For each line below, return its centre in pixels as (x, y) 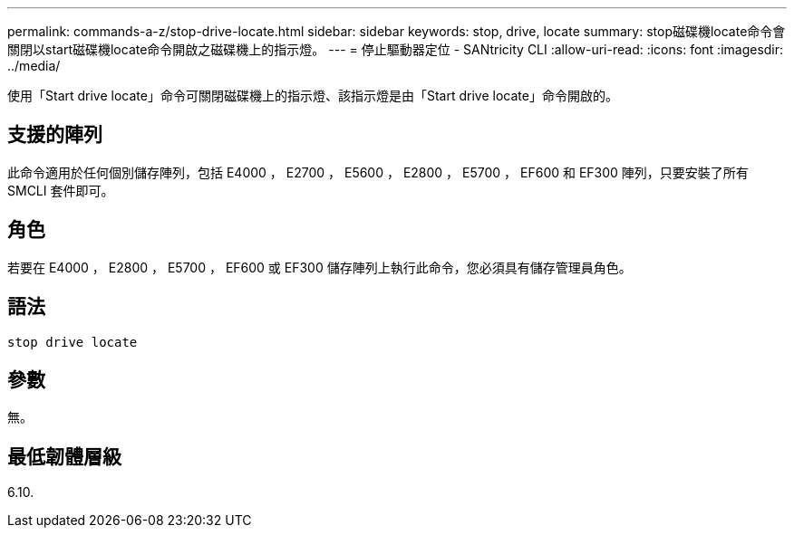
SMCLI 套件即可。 (61, 190)
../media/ (34, 66)
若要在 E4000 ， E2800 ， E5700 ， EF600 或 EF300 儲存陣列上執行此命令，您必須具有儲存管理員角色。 (320, 267)
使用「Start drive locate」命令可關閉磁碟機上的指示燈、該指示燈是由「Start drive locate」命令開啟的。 (313, 96)
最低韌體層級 (64, 456)
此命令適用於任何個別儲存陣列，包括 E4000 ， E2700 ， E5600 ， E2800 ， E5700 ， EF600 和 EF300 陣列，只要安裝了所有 (378, 172)
